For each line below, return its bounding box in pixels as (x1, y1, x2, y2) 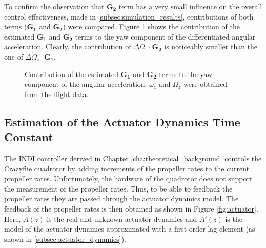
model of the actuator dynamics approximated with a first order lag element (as (4, 223, 255, 234)
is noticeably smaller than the (164, 41, 258, 52)
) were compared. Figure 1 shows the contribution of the (63, 21, 240, 32)
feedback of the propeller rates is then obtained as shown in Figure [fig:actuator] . (4, 203, 258, 214)
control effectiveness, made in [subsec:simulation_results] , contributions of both (4, 11, 254, 22)
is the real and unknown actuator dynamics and (47, 213, 197, 224)
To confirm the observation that (4, 1, 105, 11)
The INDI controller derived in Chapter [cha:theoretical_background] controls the (4, 152, 262, 163)
